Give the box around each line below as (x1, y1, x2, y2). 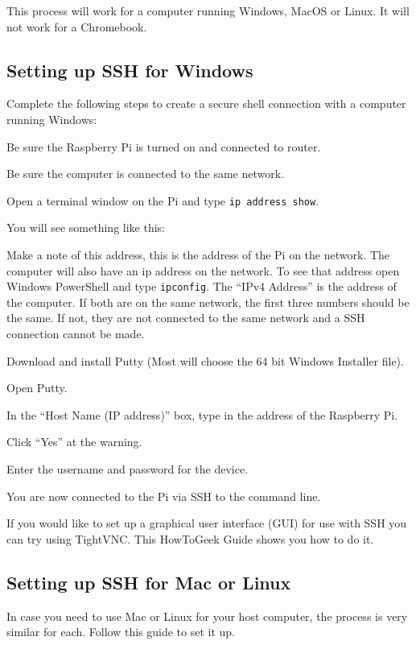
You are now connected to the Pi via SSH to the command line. (6, 487, 321, 504)
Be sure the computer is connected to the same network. (6, 165, 285, 182)
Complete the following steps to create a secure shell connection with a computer (6, 95, 406, 112)
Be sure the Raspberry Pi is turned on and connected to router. (6, 138, 321, 155)
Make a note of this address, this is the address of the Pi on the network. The (6, 246, 390, 263)
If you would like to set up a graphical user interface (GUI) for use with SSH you (6, 515, 407, 531)
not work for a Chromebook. (6, 18, 147, 35)
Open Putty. (6, 379, 68, 396)
